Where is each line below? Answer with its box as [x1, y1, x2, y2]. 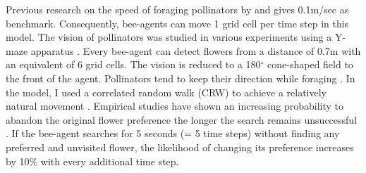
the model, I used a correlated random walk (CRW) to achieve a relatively [6, 84, 327, 99]
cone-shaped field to [267, 57, 353, 72]
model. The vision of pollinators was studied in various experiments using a [6, 30, 332, 44]
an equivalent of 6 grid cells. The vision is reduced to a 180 [6, 57, 261, 72]
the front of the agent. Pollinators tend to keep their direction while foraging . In [6, 70, 355, 85]
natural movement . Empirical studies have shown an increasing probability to [6, 98, 344, 113]
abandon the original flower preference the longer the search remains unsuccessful [6, 112, 358, 127]
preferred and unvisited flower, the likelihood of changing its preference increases [6, 139, 354, 154]
